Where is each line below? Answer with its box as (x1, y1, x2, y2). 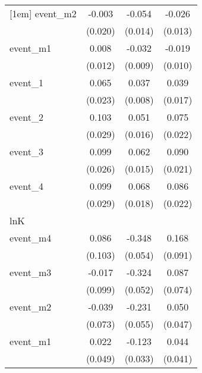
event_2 (10, 110, 43, 124)
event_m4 (10, 231, 52, 245)
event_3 (10, 145, 43, 158)
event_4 (10, 179, 43, 193)
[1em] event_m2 (10, 7, 77, 20)
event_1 (10, 76, 43, 89)
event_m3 (10, 265, 52, 279)
